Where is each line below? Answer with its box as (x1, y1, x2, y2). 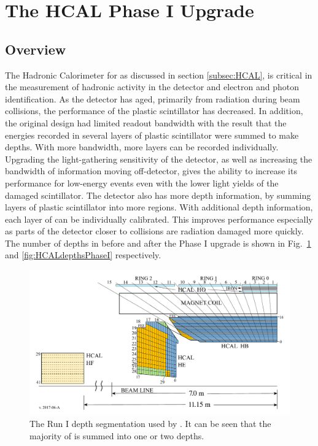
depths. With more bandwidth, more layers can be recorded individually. (5, 140, 279, 153)
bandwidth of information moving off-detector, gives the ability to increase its (5, 164, 297, 177)
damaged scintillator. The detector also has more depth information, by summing (5, 188, 311, 201)
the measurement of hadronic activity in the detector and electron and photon (5, 80, 299, 93)
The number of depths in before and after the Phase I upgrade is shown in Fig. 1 (5, 236, 311, 249)
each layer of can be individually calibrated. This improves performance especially (5, 212, 313, 225)
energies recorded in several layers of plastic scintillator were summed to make (5, 128, 299, 141)
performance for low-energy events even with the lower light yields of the (5, 176, 279, 189)
